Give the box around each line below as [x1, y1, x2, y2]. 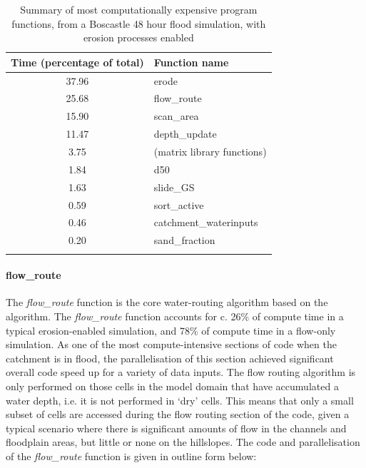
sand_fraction [153, 233, 215, 248]
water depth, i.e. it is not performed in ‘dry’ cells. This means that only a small [6, 392, 354, 407]
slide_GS [153, 179, 195, 194]
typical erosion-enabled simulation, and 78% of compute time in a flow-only [6, 322, 336, 337]
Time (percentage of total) [11, 54, 144, 69]
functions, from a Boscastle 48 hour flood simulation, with [11, 16, 266, 31]
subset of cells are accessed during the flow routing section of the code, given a [6, 407, 350, 422]
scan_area [153, 108, 199, 123]
